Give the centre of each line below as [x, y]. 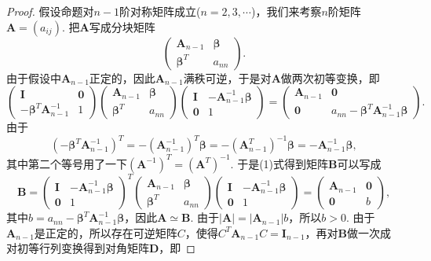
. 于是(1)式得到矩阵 [279, 163]
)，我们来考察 [286, 11]
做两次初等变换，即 [330, 77]
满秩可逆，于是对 [227, 77]
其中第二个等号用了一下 [67, 163]
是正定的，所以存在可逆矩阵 [106, 232]
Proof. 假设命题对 [50, 11]
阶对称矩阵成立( [160, 11]
